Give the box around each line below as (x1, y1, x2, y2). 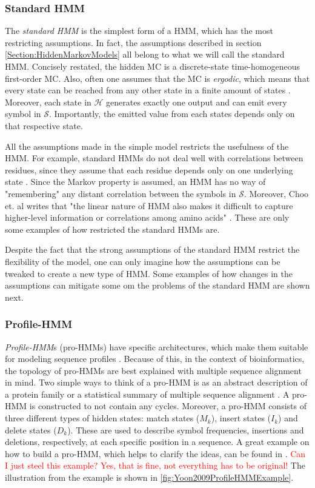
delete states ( (5, 423, 57, 436)
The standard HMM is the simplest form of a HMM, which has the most (5, 24, 273, 37)
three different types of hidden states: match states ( (5, 412, 200, 424)
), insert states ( (211, 412, 271, 424)
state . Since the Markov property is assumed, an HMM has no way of (5, 175, 266, 188)
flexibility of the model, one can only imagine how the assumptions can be (5, 255, 280, 267)
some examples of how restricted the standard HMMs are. (5, 222, 220, 235)
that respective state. (5, 119, 83, 132)
